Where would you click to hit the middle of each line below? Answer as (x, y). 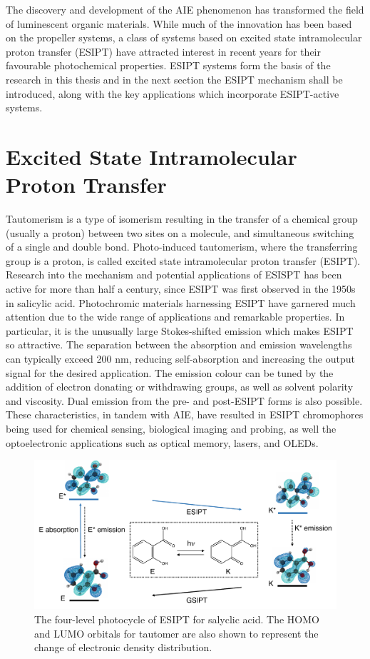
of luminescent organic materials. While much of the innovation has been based (179, 23)
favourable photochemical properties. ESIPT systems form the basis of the (168, 65)
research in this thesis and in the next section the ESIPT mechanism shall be (174, 79)
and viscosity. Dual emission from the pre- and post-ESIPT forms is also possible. (184, 400)
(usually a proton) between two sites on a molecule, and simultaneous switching (180, 232)
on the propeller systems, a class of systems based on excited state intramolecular (184, 37)
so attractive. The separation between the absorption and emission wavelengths (179, 344)
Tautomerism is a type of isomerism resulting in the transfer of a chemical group (182, 219)
